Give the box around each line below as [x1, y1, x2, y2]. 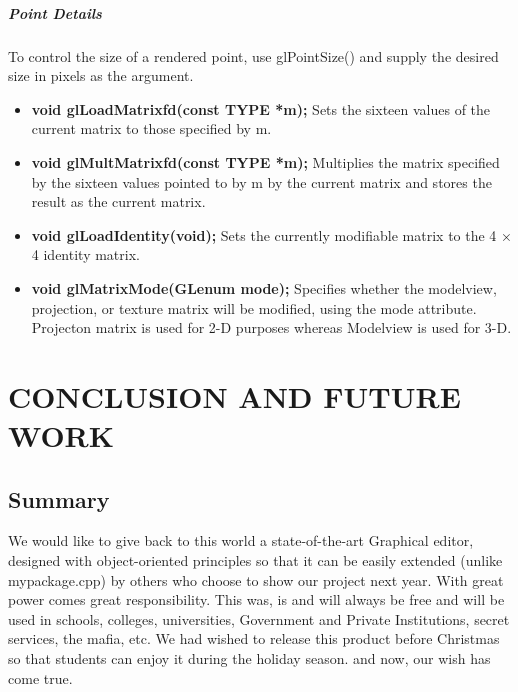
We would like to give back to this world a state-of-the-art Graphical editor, [8, 530, 474, 551]
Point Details [8, 2, 102, 23]
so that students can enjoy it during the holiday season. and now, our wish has [8, 648, 491, 669]
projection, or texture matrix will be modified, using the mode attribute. [31, 297, 477, 318]
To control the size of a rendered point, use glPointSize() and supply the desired [8, 45, 499, 66]
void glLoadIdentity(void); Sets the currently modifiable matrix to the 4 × [31, 224, 512, 245]
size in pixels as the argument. [8, 65, 194, 86]
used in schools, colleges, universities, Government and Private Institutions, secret [8, 608, 510, 629]
